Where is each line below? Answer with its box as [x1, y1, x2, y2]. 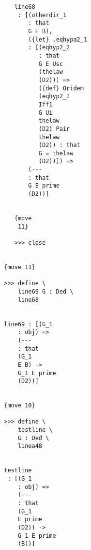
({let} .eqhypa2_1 [28, 36, 88, 43]
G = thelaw [38, 149, 74, 157]
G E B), [28, 27, 53, 35]
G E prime [28, 182, 60, 190]
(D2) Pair [38, 125, 70, 132]
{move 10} [4, 402, 35, 409]
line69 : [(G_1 [4, 320, 53, 328]
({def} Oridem [38, 85, 84, 92]
